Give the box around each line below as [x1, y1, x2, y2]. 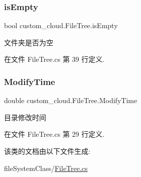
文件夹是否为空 [4, 37, 53, 47]
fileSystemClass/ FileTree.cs [4, 162, 88, 173]
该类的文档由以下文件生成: [4, 146, 90, 156]
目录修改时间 [4, 112, 46, 122]
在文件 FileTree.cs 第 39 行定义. [4, 54, 105, 64]
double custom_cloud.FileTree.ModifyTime [4, 95, 137, 106]
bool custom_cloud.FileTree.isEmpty [4, 20, 118, 31]
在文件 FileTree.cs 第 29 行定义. [4, 129, 105, 139]
